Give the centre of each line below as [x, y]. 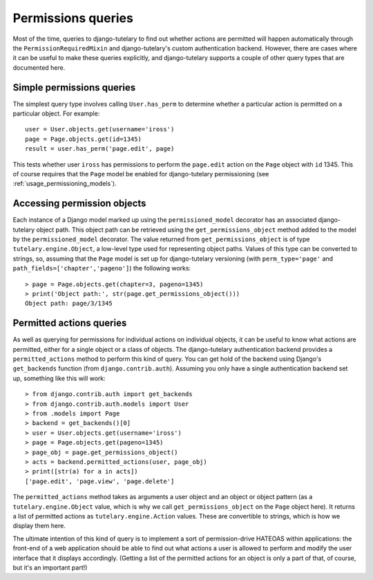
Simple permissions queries [74, 87]
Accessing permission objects [79, 204]
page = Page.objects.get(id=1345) [83, 139]
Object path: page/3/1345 [69, 303]
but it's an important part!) [50, 568]
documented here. [39, 67]
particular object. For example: [56, 113]
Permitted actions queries [70, 323]
